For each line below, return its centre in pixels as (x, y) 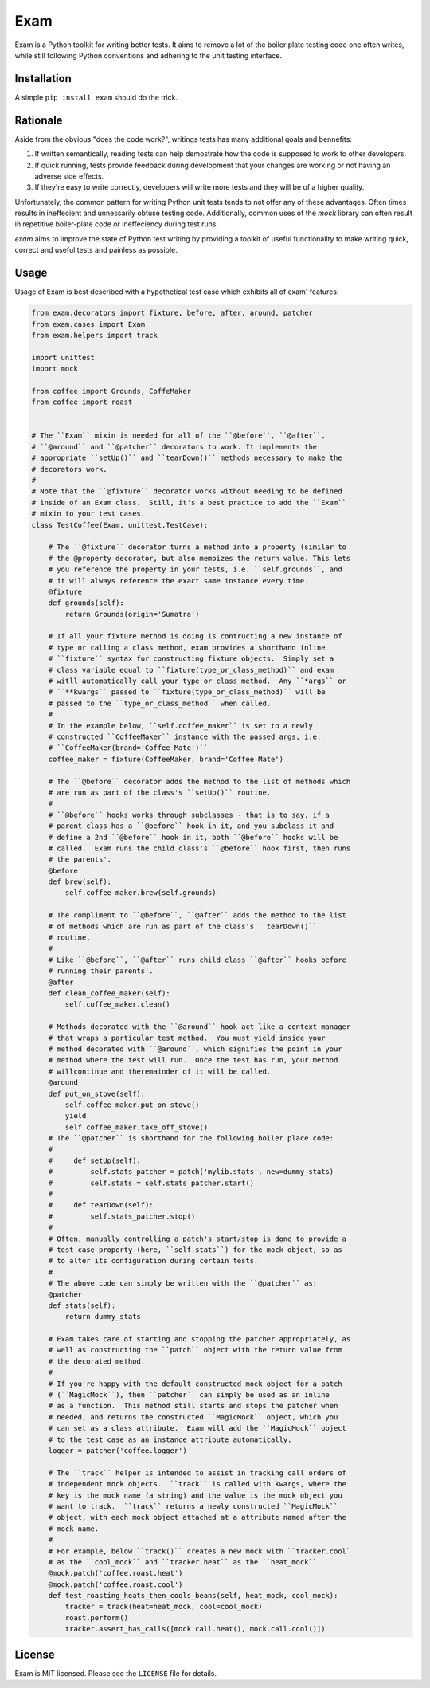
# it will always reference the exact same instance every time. (178, 581)
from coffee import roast (82, 402)
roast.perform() (97, 1617)
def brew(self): (80, 882)
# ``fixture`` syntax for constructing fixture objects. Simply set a (191, 659)
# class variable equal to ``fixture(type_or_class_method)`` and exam (191, 670)
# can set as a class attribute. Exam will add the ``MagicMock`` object (197, 1428)
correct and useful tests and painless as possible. (96, 250)
